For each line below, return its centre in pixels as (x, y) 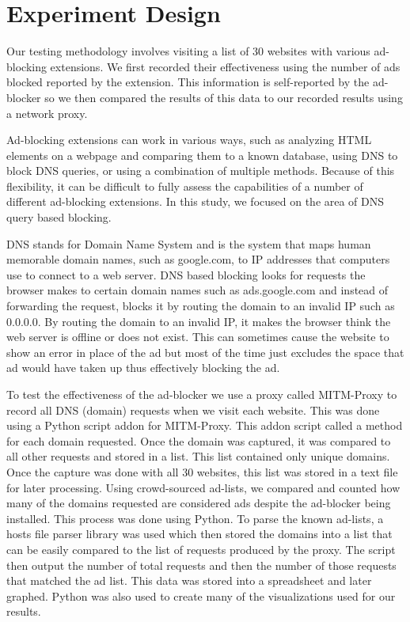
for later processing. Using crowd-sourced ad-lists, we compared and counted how (203, 487)
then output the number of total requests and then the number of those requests (201, 565)
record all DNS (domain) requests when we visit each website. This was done (193, 410)
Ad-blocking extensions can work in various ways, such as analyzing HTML (189, 140)
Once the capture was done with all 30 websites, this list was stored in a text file (202, 471)
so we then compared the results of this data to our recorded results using (224, 97)
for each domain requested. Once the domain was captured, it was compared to (199, 440)
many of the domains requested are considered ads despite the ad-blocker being (199, 503)
